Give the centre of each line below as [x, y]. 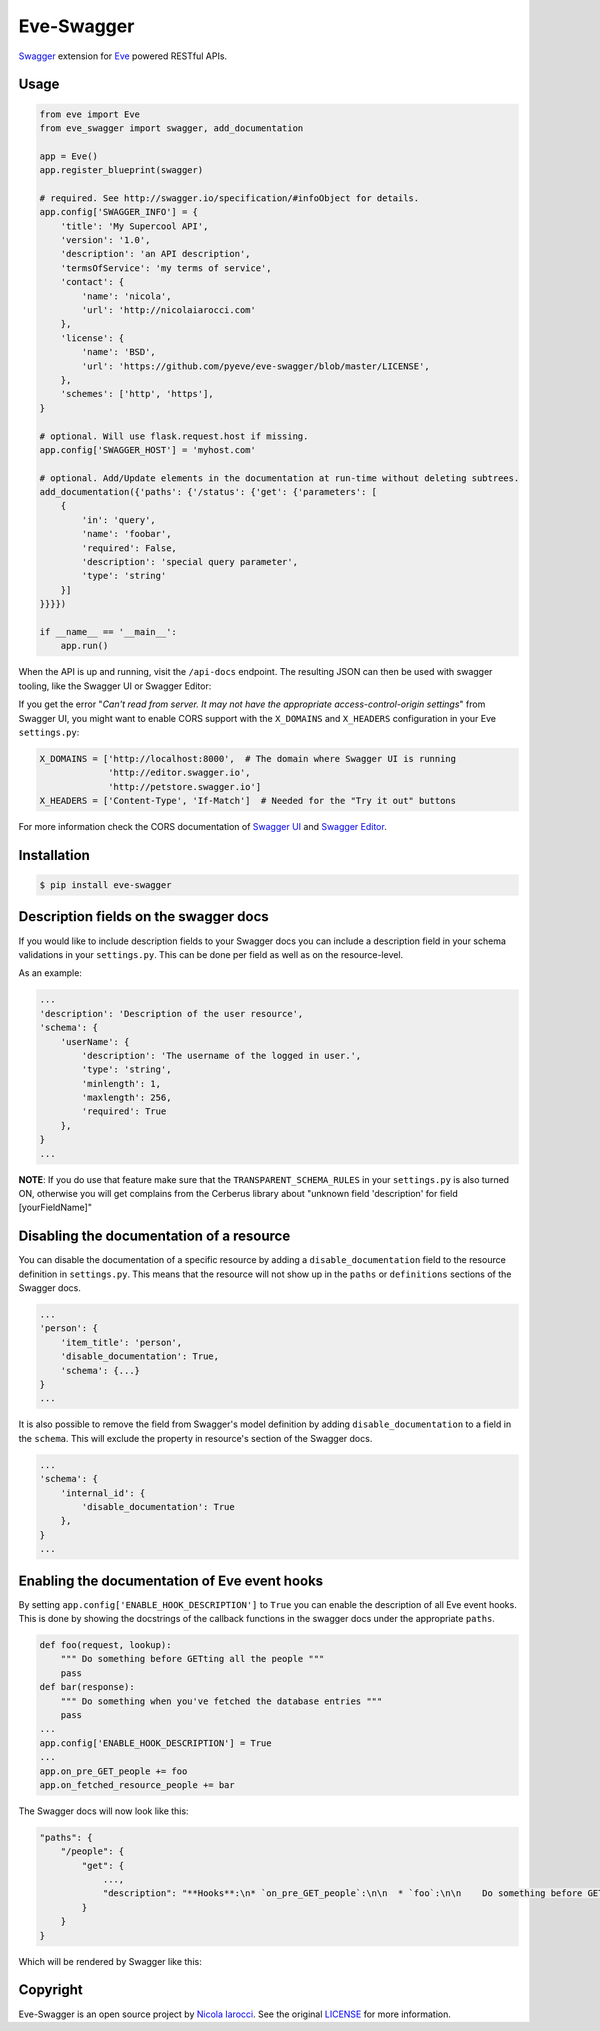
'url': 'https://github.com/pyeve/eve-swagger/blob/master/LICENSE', [255, 366]
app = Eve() [69, 156]
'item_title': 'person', [121, 1342]
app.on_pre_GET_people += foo [113, 1771]
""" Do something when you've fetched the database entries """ [221, 1701]
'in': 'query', [119, 519]
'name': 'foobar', [126, 534]
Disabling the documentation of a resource [154, 1236]
